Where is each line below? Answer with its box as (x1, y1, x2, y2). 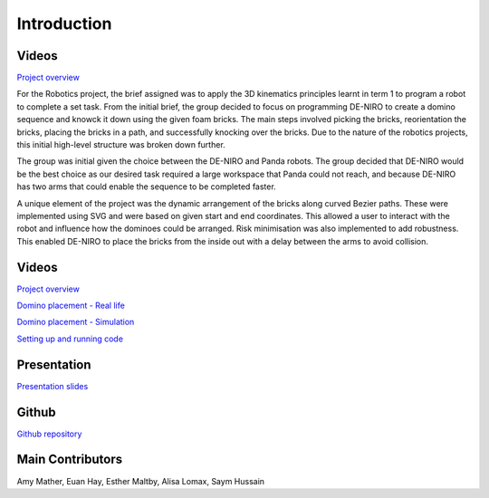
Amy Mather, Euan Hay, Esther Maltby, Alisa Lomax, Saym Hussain (16, 475, 265, 486)
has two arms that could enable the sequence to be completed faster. (16, 181, 276, 192)
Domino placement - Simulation (16, 317, 135, 328)
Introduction (16, 14, 112, 34)
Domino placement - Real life (16, 300, 126, 311)
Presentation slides (16, 380, 89, 391)
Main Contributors (16, 452, 122, 467)
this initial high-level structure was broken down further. (16, 139, 225, 150)
